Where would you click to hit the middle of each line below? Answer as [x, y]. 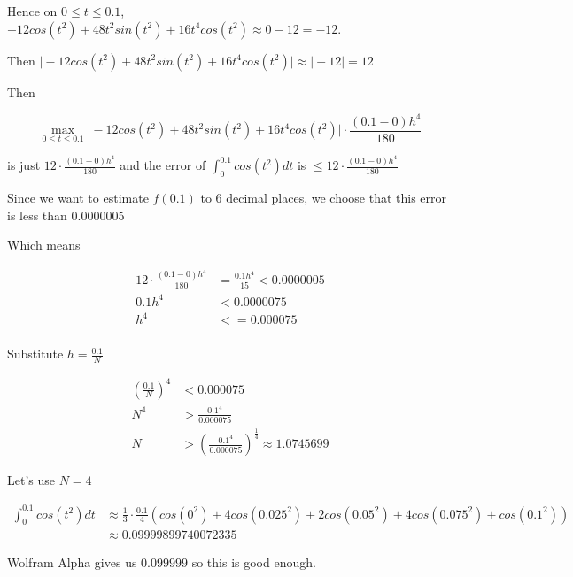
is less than [37, 215]
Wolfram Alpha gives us [72, 562]
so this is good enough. [254, 562]
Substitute [35, 354]
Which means [44, 245]
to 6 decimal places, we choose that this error [324, 198]
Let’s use [31, 480]
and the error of [163, 165]
